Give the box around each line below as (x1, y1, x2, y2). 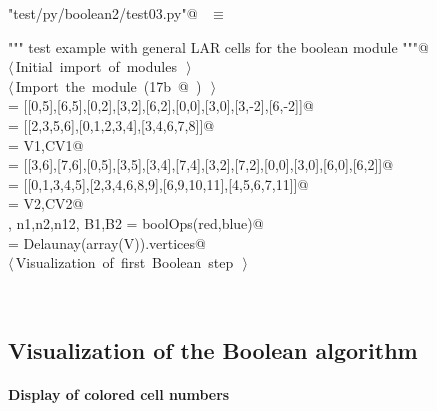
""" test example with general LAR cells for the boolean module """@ (8, 36, 429, 57)
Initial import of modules (15, 56, 177, 77)
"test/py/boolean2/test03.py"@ (8, 3, 198, 23)
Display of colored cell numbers (8, 383, 230, 404)
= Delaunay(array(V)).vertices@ (8, 232, 206, 253)
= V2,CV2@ (8, 193, 84, 214)
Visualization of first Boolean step (15, 252, 234, 273)
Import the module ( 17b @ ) (15, 75, 202, 96)
